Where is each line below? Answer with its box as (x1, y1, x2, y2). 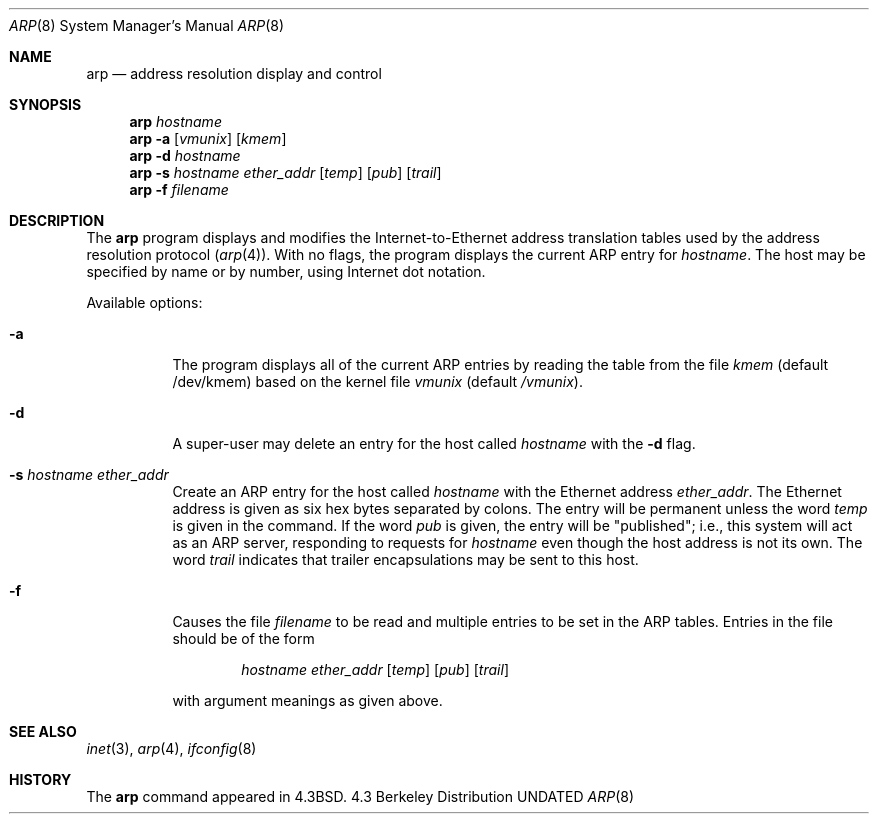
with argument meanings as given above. (172, 692, 443, 709)
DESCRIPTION (9, 212, 105, 229)
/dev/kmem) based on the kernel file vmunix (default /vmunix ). (172, 373, 583, 390)
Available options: (86, 294, 203, 311)
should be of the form (172, 630, 315, 647)
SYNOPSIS (9, 96, 82, 113)
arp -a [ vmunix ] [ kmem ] (129, 130, 287, 147)
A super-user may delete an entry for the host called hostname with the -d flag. (172, 435, 696, 452)
